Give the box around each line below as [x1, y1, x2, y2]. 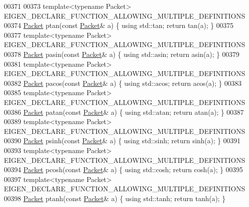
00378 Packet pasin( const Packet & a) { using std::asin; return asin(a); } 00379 [4, 49, 240, 59]
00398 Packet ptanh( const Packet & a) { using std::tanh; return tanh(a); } [4, 193, 225, 203]
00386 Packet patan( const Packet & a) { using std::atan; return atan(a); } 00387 [4, 106, 244, 117]
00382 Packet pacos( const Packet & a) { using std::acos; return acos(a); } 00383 [4, 78, 242, 88]
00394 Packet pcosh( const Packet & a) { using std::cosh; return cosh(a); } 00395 [4, 164, 243, 175]
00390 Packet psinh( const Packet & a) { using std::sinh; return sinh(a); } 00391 [4, 135, 241, 146]
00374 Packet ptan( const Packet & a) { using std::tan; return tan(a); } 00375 [4, 20, 234, 30]
